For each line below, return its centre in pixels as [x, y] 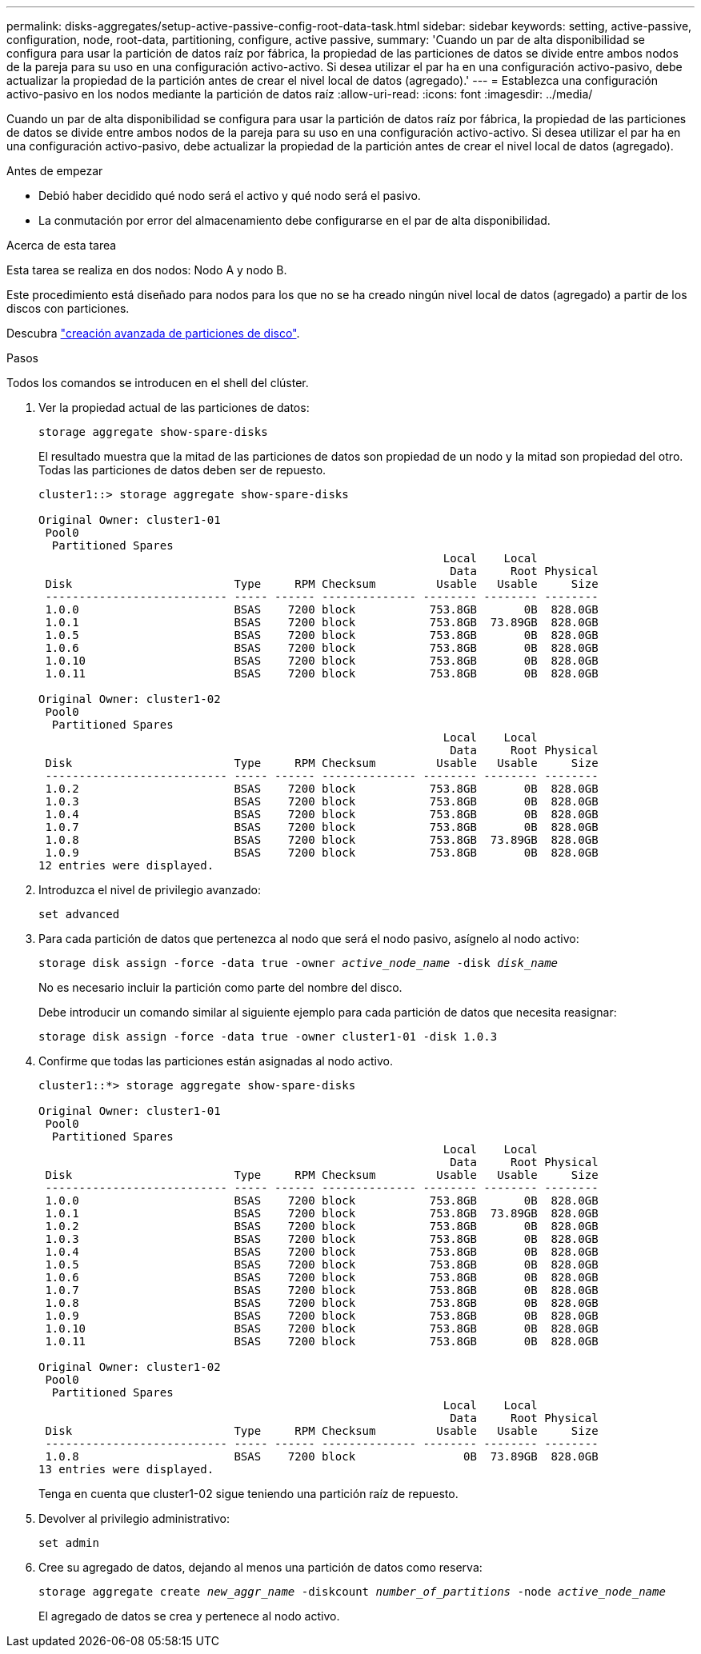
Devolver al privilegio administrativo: [134, 1518]
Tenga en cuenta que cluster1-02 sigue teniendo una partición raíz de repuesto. [248, 1494]
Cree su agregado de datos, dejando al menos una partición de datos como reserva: [260, 1567]
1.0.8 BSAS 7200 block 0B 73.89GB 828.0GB [322, 1456]
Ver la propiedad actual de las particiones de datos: [174, 408]
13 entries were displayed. [126, 1469]
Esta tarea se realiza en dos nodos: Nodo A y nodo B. [147, 270]
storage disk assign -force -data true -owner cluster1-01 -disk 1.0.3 [268, 1037]
